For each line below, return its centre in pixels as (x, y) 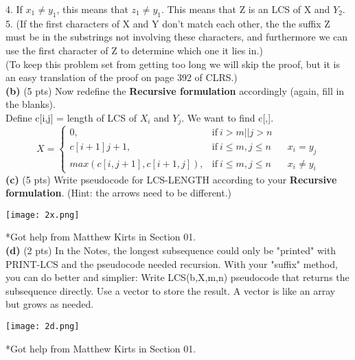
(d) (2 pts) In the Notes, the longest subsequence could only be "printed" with (171, 250)
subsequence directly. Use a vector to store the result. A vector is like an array (171, 290)
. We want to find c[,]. (228, 117)
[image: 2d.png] (43, 326)
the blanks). (31, 104)
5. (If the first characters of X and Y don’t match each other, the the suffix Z (168, 23)
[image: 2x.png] (43, 215)
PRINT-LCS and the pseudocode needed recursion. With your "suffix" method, (172, 263)
